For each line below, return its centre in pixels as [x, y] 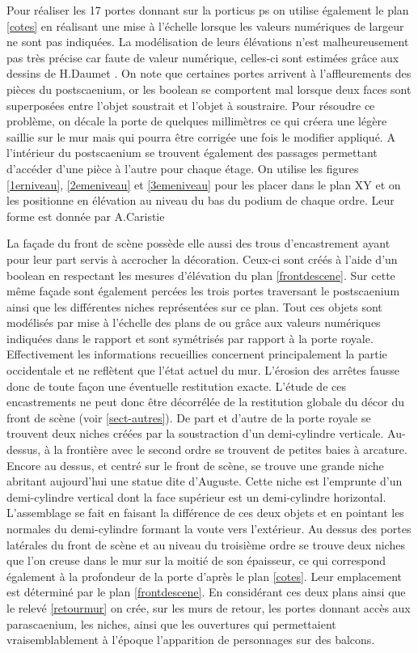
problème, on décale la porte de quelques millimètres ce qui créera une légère [197, 121]
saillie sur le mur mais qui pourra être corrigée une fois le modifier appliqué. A [201, 136]
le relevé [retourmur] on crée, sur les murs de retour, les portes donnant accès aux [209, 607]
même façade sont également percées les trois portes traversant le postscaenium [203, 291]
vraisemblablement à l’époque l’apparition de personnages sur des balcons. [191, 640]
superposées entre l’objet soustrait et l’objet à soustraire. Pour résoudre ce [191, 105]
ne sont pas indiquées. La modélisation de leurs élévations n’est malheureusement [208, 42]
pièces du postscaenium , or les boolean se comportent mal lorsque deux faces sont [209, 89]
